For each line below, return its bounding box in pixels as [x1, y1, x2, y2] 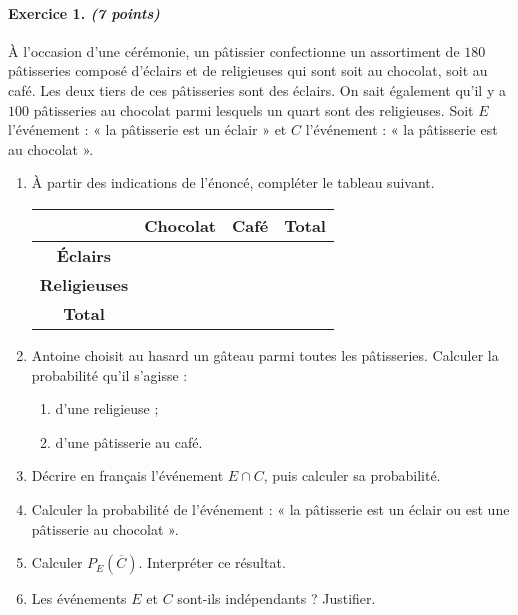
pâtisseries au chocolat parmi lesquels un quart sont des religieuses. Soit [33, 99, 474, 120]
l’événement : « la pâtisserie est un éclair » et [8, 119, 287, 140]
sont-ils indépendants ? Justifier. [177, 588, 376, 609]
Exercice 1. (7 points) [8, 2, 160, 23]
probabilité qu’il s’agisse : [31, 364, 188, 385]
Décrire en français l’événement [31, 465, 224, 486]
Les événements [31, 588, 127, 609]
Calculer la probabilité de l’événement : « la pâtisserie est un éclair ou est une [31, 498, 510, 519]
